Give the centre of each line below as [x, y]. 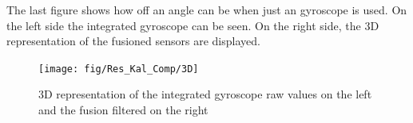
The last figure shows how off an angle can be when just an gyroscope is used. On [207, 10]
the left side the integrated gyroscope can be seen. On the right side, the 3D [193, 25]
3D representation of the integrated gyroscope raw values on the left [205, 94]
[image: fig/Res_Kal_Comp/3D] [119, 69]
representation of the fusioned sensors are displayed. [133, 41]
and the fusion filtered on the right [123, 110]
